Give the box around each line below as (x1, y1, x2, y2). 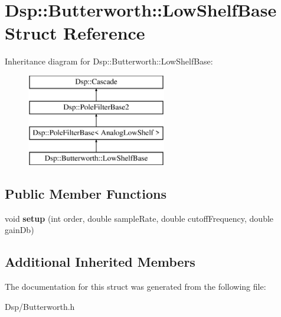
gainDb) (5, 224, 34, 236)
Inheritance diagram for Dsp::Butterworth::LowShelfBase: (5, 55, 213, 67)
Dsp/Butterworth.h (5, 300, 75, 312)
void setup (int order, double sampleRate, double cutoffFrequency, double (5, 212, 274, 224)
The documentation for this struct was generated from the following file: (5, 280, 266, 293)
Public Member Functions (5, 185, 166, 203)
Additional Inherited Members (5, 253, 195, 271)
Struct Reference (5, 21, 145, 45)
